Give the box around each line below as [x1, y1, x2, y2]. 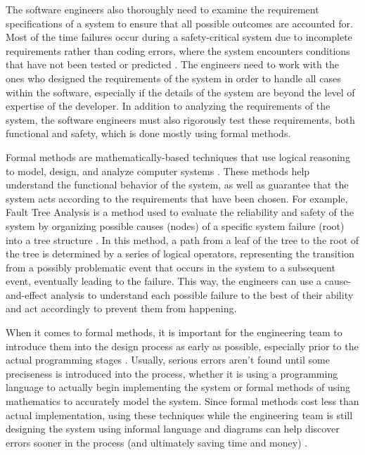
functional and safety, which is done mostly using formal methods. [6, 126, 291, 141]
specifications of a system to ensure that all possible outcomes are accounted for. [6, 15, 353, 30]
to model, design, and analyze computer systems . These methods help [6, 163, 310, 178]
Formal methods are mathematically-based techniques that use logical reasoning [6, 149, 350, 164]
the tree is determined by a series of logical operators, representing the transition [6, 246, 354, 261]
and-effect [6, 287, 48, 302]
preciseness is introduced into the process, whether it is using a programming [6, 366, 338, 380]
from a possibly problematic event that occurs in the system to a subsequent [6, 259, 335, 274]
